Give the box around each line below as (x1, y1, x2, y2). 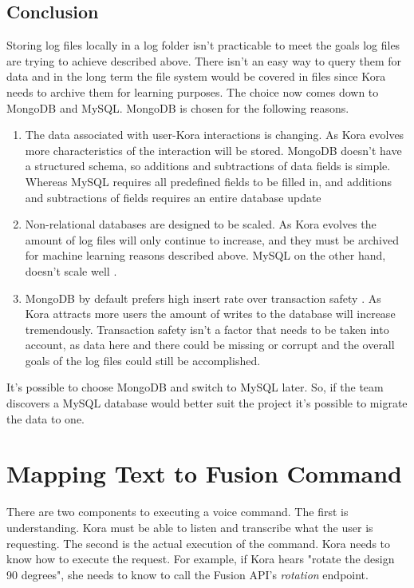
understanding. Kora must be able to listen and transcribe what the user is (6, 518, 373, 535)
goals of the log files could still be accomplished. (25, 352, 261, 368)
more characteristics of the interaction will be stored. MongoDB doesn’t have (25, 141, 402, 158)
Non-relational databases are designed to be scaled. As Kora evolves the (25, 216, 377, 232)
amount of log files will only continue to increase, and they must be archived (25, 231, 399, 248)
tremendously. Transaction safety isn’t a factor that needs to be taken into (25, 320, 389, 337)
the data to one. (6, 410, 85, 427)
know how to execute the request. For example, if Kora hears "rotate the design (6, 550, 395, 567)
